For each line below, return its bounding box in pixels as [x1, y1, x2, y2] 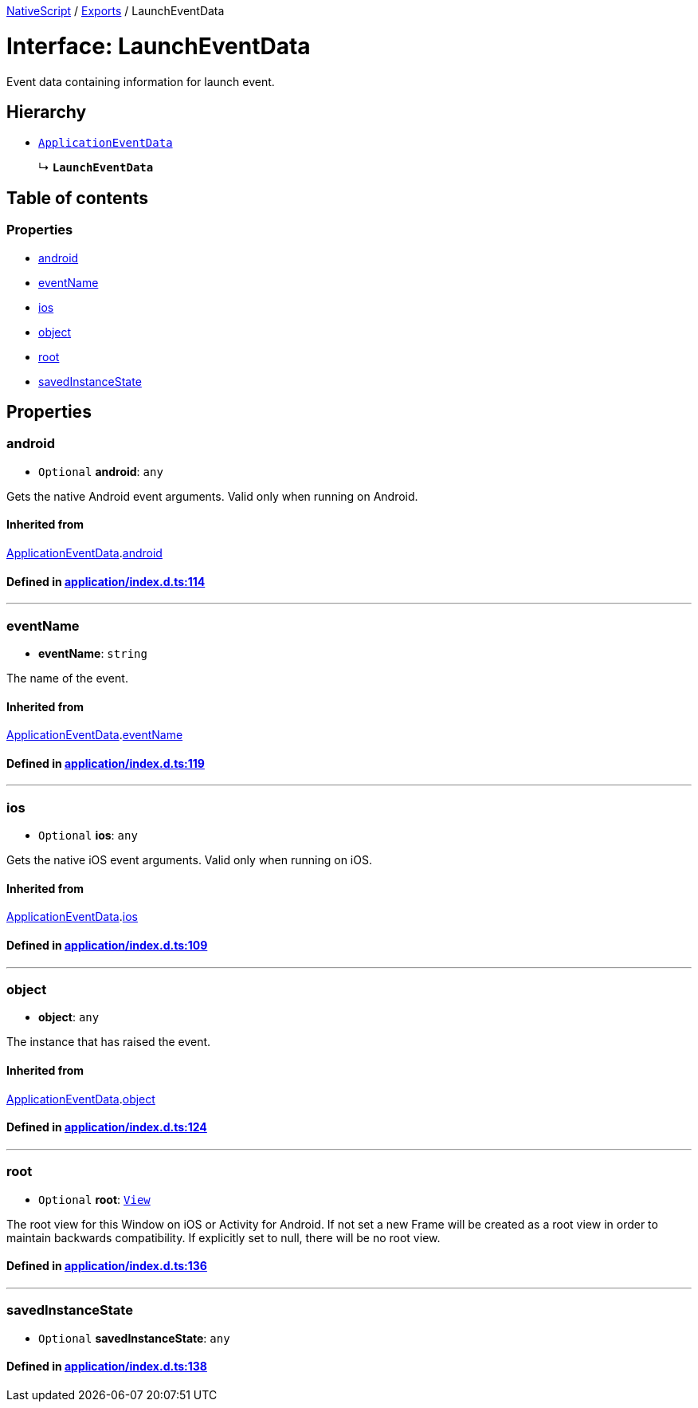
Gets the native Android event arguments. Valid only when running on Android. [6, 489, 418, 503]
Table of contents [6, 187, 148, 208]
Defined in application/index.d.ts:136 [6, 1259, 207, 1273]
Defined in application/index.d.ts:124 [6, 1120, 207, 1135]
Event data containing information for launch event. [6, 74, 275, 88]
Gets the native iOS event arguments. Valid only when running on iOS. [6, 853, 372, 867]
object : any [38, 1010, 100, 1025]
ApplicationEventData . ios [6, 910, 138, 924]
